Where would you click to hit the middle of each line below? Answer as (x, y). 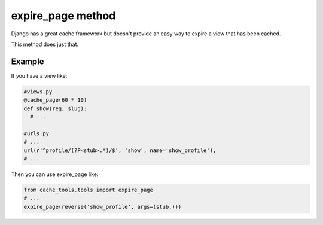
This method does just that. (45, 44)
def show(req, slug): (55, 108)
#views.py (38, 92)
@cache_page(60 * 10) (55, 100)
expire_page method (63, 16)
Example (28, 61)
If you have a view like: (39, 75)
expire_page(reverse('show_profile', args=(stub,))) (103, 207)
